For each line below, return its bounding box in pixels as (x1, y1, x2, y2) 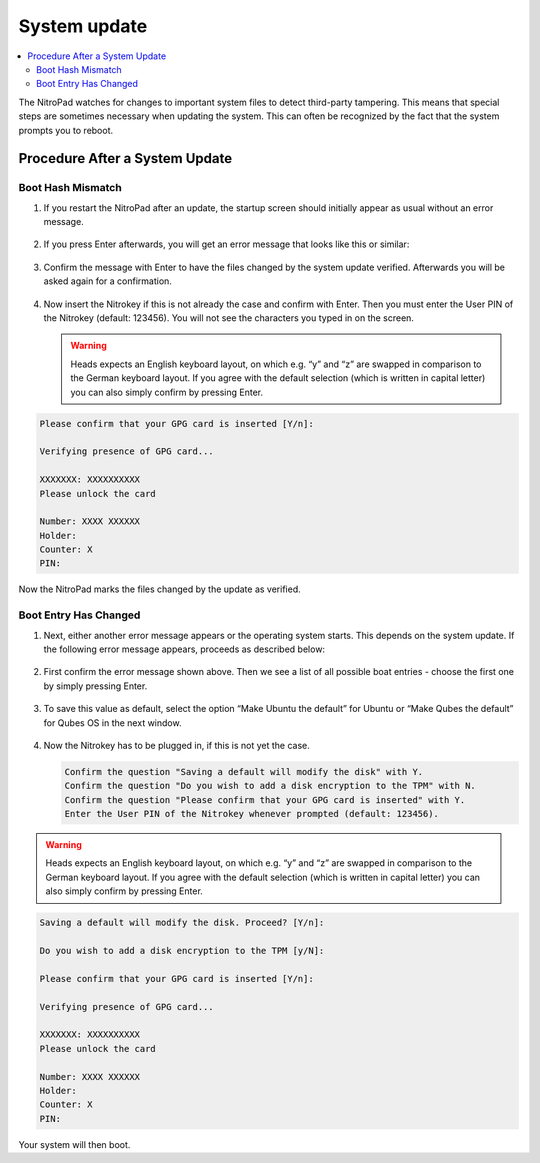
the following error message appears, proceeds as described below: (43, 643, 325, 655)
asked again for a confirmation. (43, 275, 172, 287)
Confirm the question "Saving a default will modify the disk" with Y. (64, 766, 424, 777)
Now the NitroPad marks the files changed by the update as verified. (18, 583, 301, 595)
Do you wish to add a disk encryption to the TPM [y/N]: (39, 945, 325, 956)
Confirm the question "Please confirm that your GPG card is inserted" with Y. (64, 794, 466, 805)
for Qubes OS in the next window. (43, 716, 182, 729)
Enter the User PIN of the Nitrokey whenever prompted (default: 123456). (64, 808, 440, 820)
